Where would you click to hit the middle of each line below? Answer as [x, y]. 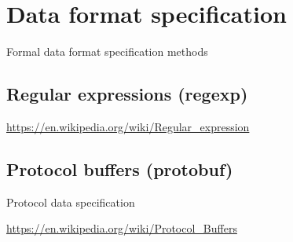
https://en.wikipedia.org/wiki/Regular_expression [128, 126]
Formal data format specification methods [107, 51]
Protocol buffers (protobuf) [120, 169]
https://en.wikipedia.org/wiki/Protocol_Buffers [122, 228]
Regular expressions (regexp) [127, 94]
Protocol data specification [71, 202]
